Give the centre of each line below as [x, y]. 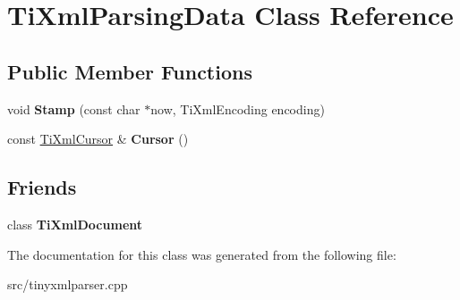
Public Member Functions [130, 71]
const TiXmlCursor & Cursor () [98, 139]
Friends [42, 187]
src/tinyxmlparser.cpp [68, 284]
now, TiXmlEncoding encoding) [238, 108]
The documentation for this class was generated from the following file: [202, 254]
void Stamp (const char [74, 108]
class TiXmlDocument [75, 224]
